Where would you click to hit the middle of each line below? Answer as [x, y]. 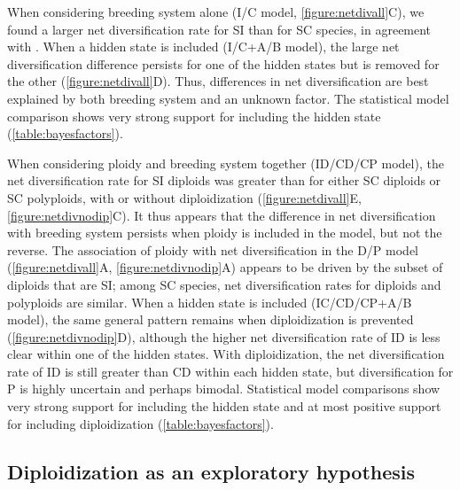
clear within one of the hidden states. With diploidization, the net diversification [226, 354]
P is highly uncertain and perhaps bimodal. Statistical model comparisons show [224, 389]
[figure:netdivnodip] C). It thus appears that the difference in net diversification [222, 215]
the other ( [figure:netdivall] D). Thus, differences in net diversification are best [218, 81]
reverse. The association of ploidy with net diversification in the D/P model [213, 249]
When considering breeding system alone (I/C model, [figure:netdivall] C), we [216, 12]
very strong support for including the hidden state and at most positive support [224, 406]
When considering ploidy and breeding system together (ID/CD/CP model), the [226, 163]
